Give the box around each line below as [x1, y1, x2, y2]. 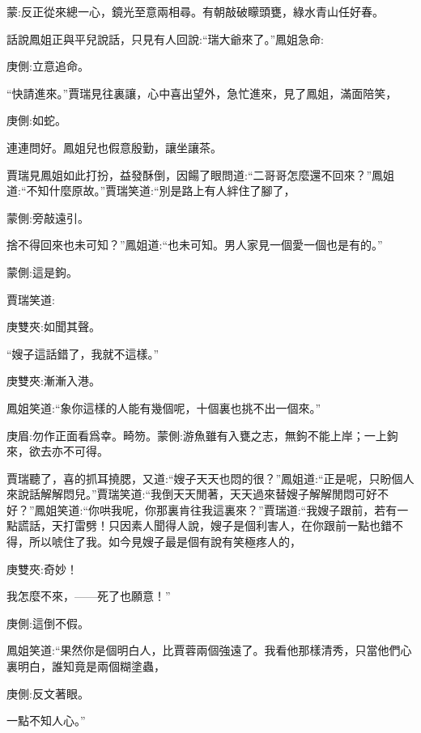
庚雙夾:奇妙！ [6, 560, 78, 577]
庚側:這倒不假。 [6, 614, 89, 631]
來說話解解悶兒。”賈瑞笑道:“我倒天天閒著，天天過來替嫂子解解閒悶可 [6, 485, 367, 502]
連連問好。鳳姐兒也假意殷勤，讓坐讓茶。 [6, 138, 222, 155]
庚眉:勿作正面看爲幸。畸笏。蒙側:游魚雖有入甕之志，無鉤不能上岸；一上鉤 [6, 426, 398, 443]
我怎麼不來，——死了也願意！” [6, 587, 171, 604]
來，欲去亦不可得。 [6, 443, 108, 460]
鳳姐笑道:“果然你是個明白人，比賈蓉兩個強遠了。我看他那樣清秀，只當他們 [6, 642, 401, 659]
